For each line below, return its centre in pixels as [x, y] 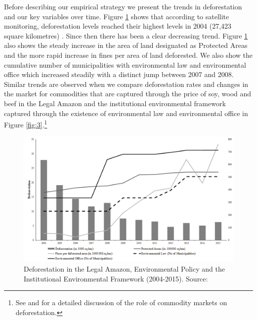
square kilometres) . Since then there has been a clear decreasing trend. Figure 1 [126, 35]
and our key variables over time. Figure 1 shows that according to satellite [117, 16]
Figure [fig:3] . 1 [26, 124]
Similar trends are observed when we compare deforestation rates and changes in [126, 84]
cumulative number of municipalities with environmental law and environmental [125, 64]
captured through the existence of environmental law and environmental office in [126, 113]
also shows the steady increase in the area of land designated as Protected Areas [126, 45]
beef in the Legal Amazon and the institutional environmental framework [115, 103]
